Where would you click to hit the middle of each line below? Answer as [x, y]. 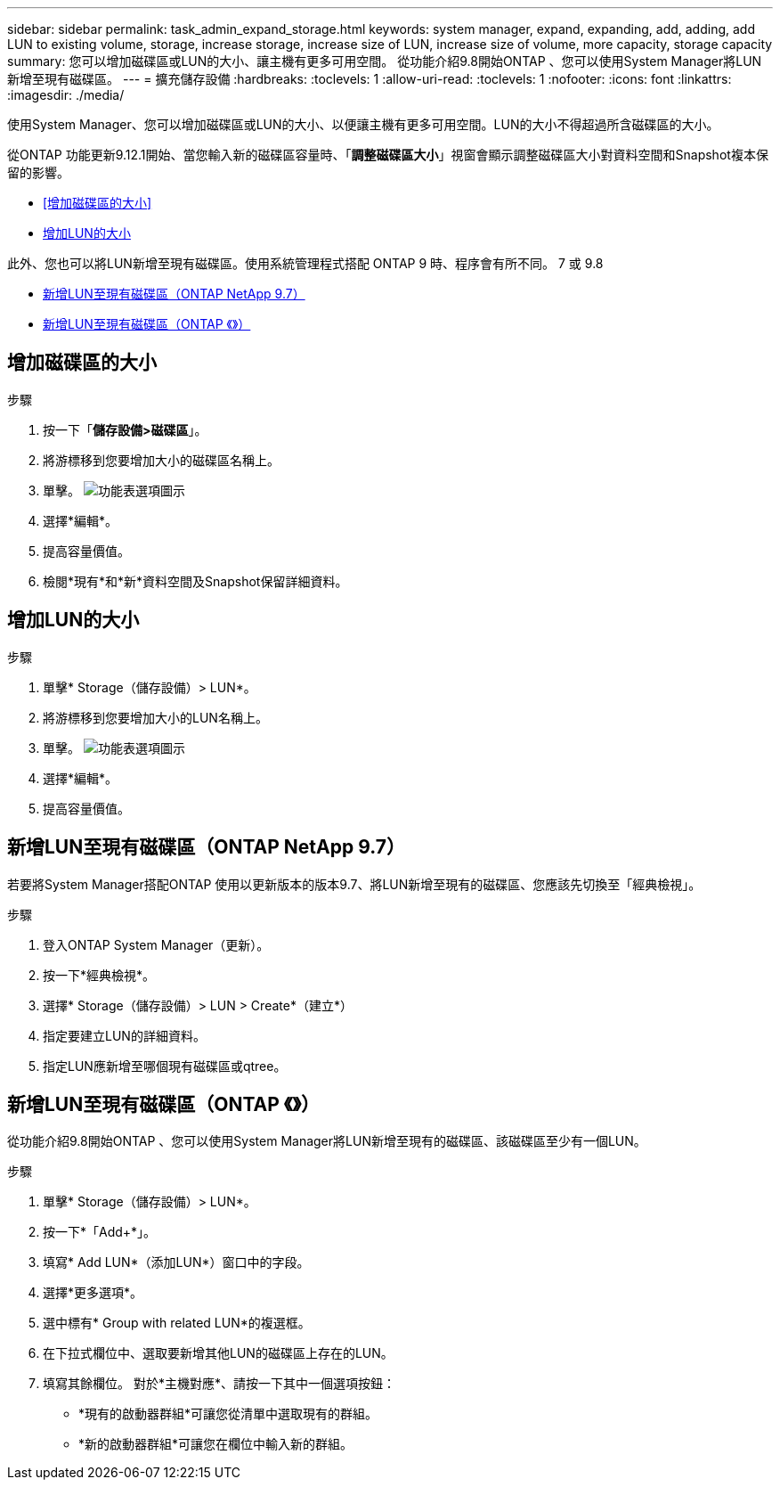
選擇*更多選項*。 [93, 1293]
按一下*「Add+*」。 [100, 1232]
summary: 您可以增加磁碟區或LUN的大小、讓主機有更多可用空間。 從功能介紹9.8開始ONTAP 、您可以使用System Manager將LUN [385, 61]
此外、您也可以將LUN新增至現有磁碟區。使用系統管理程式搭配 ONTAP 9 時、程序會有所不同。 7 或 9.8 [305, 263]
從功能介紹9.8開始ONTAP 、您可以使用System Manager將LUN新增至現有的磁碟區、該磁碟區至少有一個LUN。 [327, 1141]
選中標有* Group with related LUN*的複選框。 [177, 1323]
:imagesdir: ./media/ [66, 95]
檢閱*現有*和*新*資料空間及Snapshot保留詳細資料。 [195, 581]
